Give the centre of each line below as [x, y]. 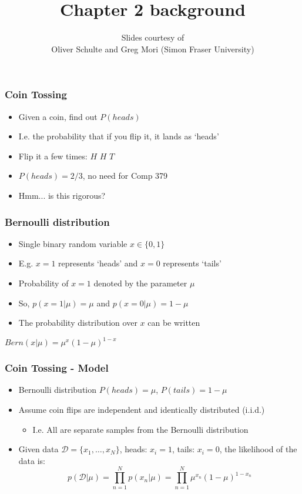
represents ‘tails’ [192, 263]
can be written [174, 323]
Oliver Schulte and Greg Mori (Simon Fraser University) [153, 49]
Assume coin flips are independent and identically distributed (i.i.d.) [142, 410]
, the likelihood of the [258, 449]
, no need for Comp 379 [125, 176]
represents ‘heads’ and [98, 263]
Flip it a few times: [53, 156]
